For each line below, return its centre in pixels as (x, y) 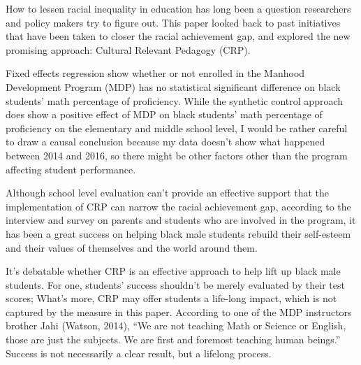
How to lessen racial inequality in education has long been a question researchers (178, 8)
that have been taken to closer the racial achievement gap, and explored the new (178, 36)
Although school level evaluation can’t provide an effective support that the (168, 193)
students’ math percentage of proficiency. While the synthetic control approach (175, 100)
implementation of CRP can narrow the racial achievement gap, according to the (178, 206)
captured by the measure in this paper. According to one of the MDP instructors (179, 312)
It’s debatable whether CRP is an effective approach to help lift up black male (173, 271)
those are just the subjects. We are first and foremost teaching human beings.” (173, 339)
